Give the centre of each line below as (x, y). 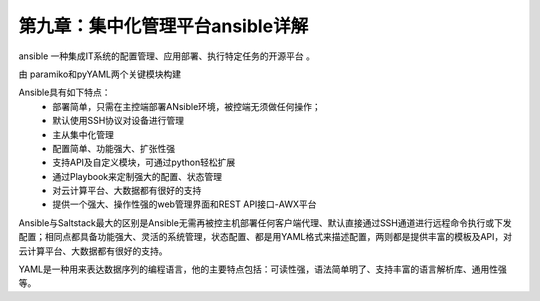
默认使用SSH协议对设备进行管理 (118, 121)
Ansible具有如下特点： (64, 92)
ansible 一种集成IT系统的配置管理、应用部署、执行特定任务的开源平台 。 (166, 56)
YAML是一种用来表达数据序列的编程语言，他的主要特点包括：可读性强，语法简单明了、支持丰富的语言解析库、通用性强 (262, 269)
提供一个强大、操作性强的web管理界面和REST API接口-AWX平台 (184, 204)
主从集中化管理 (83, 134)
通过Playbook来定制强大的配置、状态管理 (137, 176)
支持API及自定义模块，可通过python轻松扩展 (144, 162)
